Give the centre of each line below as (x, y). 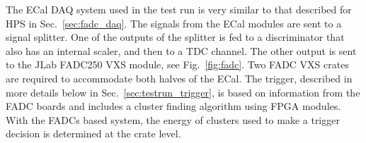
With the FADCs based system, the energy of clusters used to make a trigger (173, 119)
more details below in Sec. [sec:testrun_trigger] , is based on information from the (183, 92)
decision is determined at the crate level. (93, 133)
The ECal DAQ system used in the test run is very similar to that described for (179, 9)
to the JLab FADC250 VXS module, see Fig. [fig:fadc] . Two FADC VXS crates (177, 64)
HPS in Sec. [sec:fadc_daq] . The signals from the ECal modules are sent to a (174, 23)
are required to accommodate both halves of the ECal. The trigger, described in (179, 78)
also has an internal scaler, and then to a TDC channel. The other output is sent (181, 50)
